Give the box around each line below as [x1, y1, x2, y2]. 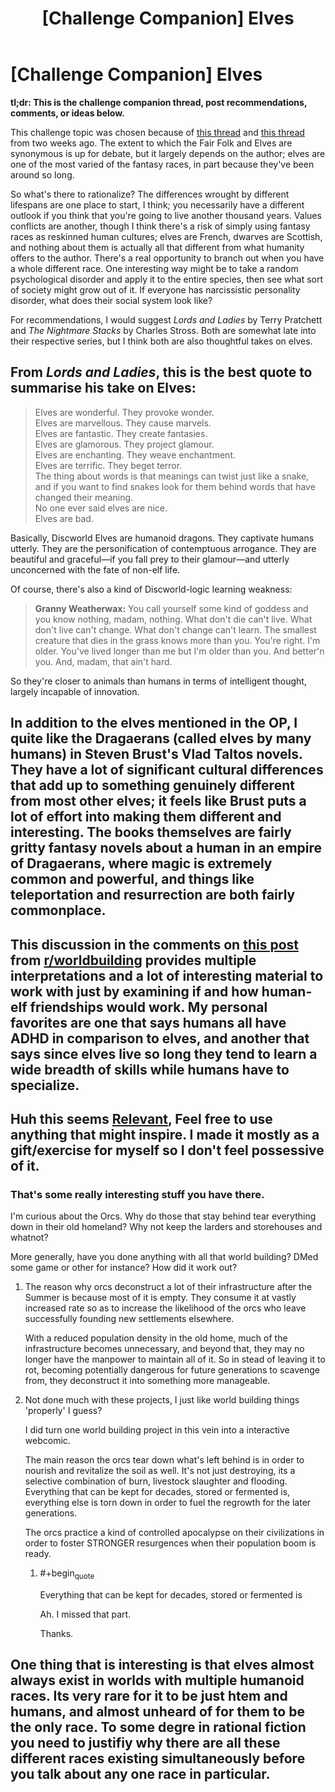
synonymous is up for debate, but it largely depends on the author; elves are [10, 147, 326, 159]
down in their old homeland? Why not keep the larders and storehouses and [10, 1221, 323, 1233]
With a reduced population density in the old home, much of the [24, 1332, 288, 1344]
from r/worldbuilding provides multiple [10, 952, 257, 969]
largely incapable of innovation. [10, 685, 140, 697]
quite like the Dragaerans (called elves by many [10, 730, 312, 747]
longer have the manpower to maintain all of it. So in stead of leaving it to [24, 1353, 326, 1366]
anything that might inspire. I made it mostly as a [10, 1126, 320, 1143]
